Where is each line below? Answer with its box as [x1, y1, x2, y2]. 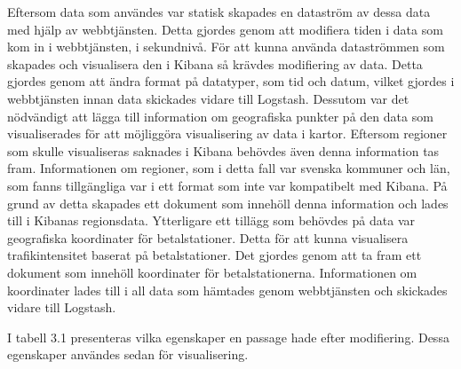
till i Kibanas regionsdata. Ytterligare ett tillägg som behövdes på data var [7, 211, 415, 230]
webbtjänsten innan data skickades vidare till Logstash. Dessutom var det [7, 89, 409, 107]
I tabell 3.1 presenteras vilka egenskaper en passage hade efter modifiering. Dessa [7, 327, 449, 346]
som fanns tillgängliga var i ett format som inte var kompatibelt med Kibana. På [7, 176, 448, 194]
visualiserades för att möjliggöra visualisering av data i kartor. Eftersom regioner [7, 124, 448, 143]
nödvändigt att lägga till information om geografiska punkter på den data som [7, 106, 433, 125]
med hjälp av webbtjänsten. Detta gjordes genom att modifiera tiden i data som [7, 20, 443, 38]
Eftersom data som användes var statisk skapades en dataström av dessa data [7, 3, 431, 20]
